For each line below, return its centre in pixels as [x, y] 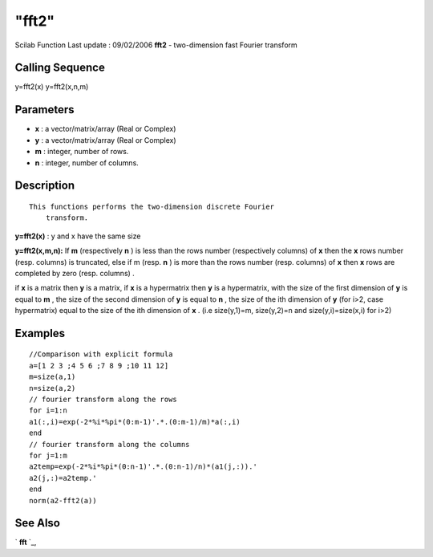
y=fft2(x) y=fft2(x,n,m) [52, 87]
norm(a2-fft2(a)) [63, 500]
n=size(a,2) [53, 388]
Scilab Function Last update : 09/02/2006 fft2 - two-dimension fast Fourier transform [156, 45]
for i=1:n [48, 411]
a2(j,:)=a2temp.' [63, 478]
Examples [40, 333]
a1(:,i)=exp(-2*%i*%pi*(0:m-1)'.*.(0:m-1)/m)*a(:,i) [135, 422]
